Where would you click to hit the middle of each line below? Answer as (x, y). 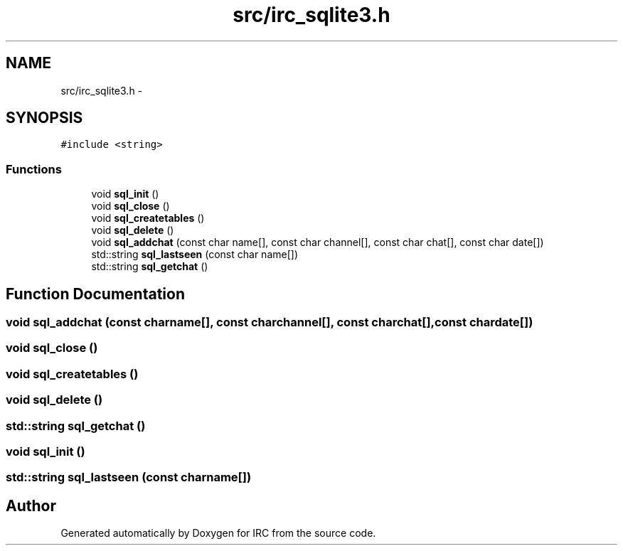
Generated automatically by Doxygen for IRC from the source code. (218, 533)
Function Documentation (95, 294)
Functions (34, 169)
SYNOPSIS (44, 118)
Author (31, 505)
